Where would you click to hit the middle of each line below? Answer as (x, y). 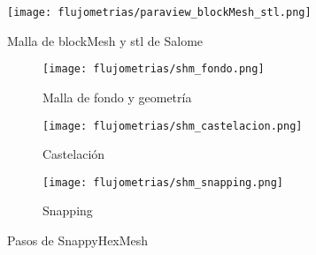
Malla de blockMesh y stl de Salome (105, 40)
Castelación (74, 154)
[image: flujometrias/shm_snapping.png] (163, 182)
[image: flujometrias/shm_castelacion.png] (173, 126)
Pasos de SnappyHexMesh (78, 240)
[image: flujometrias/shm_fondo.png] (154, 69)
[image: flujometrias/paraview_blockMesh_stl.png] (159, 12)
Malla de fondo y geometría (117, 97)
